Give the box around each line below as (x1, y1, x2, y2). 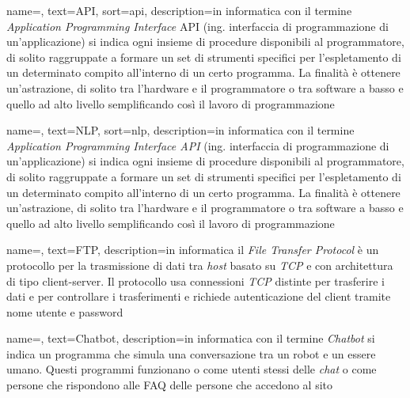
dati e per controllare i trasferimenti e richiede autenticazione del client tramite (6, 288, 391, 305)
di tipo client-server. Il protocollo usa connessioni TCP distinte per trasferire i (6, 272, 385, 289)
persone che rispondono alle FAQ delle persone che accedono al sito (6, 377, 333, 393)
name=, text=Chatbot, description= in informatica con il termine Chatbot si (6, 330, 375, 347)
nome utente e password (6, 303, 123, 320)
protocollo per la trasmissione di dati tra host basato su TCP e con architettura (6, 256, 393, 273)
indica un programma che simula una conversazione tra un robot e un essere (6, 345, 376, 362)
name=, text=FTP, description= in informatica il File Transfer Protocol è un (6, 241, 379, 258)
